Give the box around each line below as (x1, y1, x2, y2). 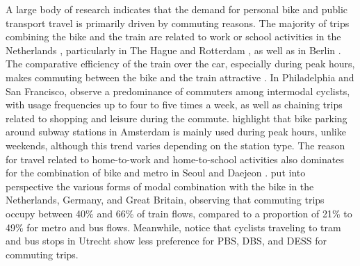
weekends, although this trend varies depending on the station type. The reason (6, 138, 345, 152)
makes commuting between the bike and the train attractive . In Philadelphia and (6, 69, 354, 84)
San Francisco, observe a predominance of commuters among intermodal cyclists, (6, 83, 350, 98)
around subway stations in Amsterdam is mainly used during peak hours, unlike (6, 124, 346, 139)
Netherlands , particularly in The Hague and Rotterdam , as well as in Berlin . (6, 42, 341, 57)
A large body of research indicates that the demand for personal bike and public (6, 2, 348, 16)
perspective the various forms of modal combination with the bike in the (6, 178, 314, 193)
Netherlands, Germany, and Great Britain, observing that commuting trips (6, 192, 325, 207)
